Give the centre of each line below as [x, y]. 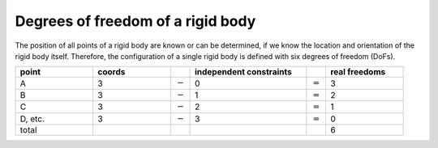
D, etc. [32, 119]
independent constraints [243, 72]
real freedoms [358, 72]
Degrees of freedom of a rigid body [135, 21]
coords [112, 72]
